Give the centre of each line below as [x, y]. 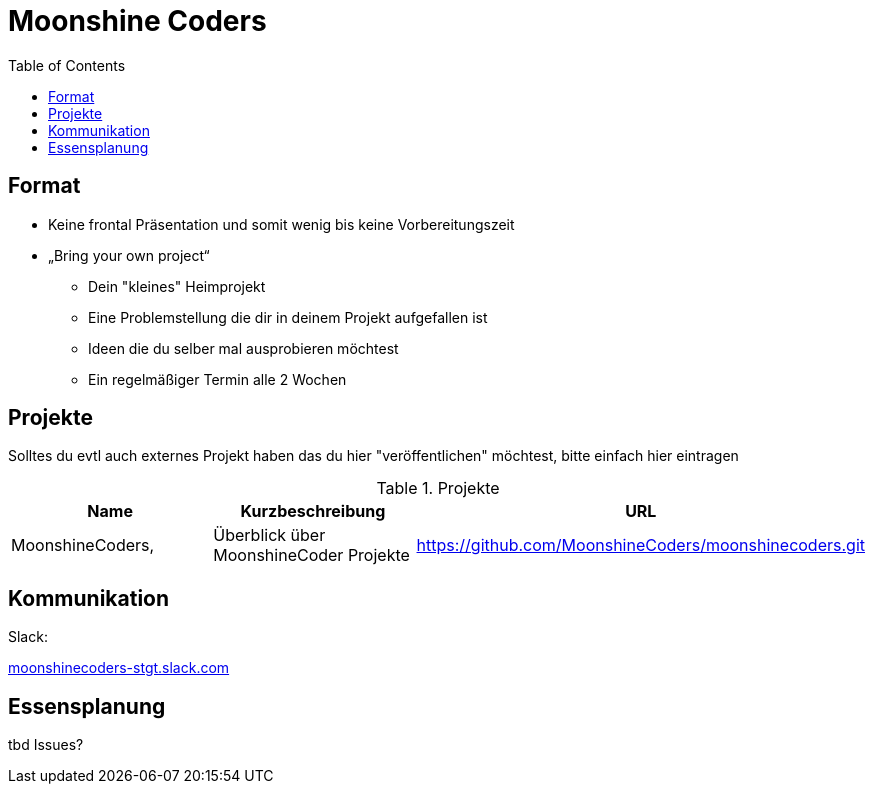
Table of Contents [67, 65]
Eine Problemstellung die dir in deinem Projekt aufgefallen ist [288, 317]
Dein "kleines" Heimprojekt [177, 286]
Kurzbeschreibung [313, 511]
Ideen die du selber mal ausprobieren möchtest [243, 348]
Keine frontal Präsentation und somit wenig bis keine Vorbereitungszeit [281, 224]
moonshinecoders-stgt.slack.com [119, 668]
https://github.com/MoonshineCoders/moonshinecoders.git [640, 545]
